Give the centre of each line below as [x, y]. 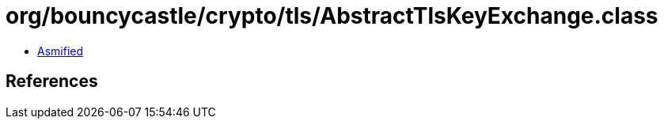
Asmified [61, 51]
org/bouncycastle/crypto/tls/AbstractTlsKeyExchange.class [332, 16]
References [52, 81]
